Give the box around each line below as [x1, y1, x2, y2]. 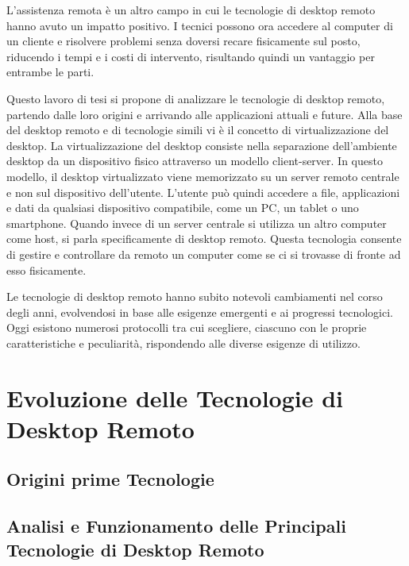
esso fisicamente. [6, 261, 87, 278]
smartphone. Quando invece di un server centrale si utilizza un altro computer [6, 214, 387, 231]
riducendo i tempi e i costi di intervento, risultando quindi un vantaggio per [6, 48, 375, 64]
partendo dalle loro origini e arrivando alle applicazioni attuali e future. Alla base [6, 106, 403, 122]
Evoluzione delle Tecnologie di [6, 381, 344, 414]
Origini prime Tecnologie [6, 467, 214, 491]
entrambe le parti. [6, 64, 95, 80]
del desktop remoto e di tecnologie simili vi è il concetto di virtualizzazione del [6, 121, 389, 138]
